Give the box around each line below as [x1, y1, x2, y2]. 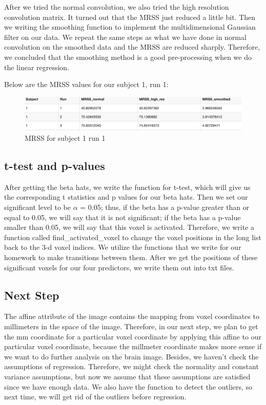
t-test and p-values [4, 157, 105, 173]
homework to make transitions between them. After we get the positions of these [4, 251, 258, 262]
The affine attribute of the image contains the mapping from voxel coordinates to [4, 311, 260, 322]
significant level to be [4, 201, 71, 212]
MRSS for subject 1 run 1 [25, 133, 106, 143]
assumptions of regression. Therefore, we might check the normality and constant [4, 361, 259, 372]
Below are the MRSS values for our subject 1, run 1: [4, 79, 169, 90]
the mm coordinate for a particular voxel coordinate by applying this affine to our [4, 331, 262, 342]
